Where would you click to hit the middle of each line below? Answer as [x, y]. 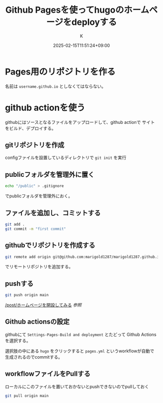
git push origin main [27, 295]
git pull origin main [27, 396]
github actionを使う [45, 107]
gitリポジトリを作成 [35, 145]
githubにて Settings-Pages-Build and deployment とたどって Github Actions [81, 334]
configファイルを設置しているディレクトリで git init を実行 [66, 158]
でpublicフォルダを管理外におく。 [39, 196]
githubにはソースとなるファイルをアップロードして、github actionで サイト [80, 122]
